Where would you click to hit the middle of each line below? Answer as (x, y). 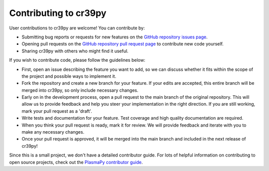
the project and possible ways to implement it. (69, 76)
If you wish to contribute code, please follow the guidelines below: (77, 60)
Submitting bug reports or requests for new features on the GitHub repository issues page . (115, 37)
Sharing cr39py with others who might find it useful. (75, 51)
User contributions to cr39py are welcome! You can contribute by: (77, 28)
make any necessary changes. (53, 132)
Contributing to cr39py (58, 13)
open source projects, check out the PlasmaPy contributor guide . (76, 162)
